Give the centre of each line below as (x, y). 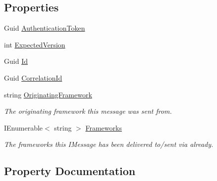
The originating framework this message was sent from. (88, 111)
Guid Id (16, 61)
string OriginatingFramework (48, 94)
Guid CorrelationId (33, 77)
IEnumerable (24, 127)
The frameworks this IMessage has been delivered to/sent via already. (109, 144)
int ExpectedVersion (35, 44)
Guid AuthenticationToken (45, 28)
